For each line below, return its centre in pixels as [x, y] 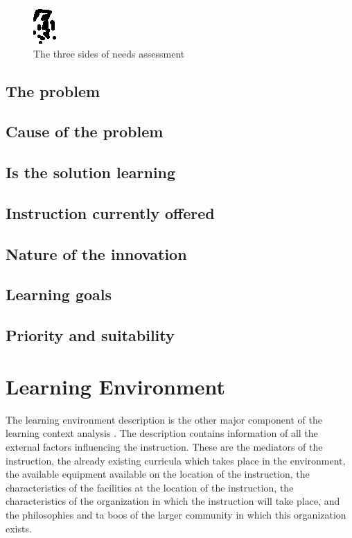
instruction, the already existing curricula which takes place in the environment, [176, 460]
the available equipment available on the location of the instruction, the [158, 474]
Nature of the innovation [96, 253]
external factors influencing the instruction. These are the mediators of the [164, 446]
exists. [19, 528]
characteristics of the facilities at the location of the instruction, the [150, 487]
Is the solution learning [91, 172]
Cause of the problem [85, 131]
